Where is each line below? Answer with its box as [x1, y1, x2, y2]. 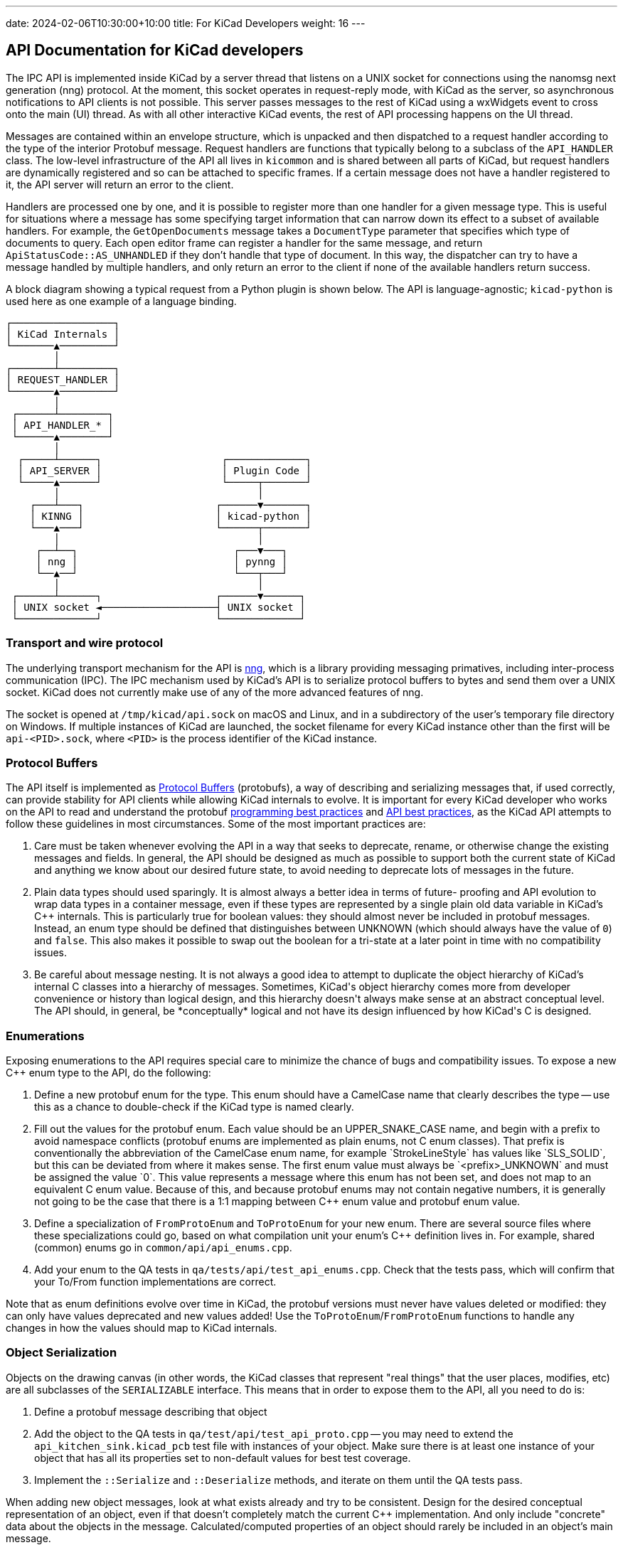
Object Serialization [6, 1345, 117, 1360]
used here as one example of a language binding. [6, 294, 237, 307]
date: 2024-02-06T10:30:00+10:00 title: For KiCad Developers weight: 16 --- [6, 17, 366, 29]
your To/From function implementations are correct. [34, 1276, 277, 1288]
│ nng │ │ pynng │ [36, 555, 288, 567]
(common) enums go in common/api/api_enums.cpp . [34, 1241, 292, 1254]
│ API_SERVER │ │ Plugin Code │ [17, 464, 311, 476]
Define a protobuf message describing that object [34, 1405, 267, 1418]
